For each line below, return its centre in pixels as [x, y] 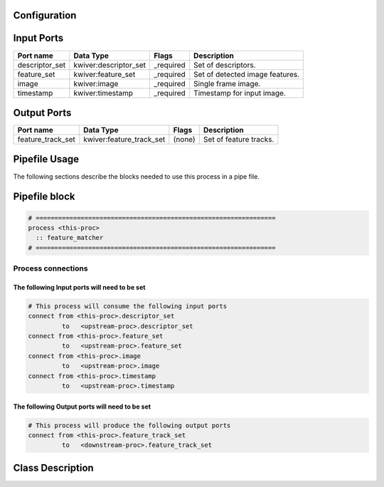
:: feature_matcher [70, 238]
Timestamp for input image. [239, 93]
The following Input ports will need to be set [79, 287]
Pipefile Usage [46, 159]
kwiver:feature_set [105, 74]
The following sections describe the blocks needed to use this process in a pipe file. [136, 176]
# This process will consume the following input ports [128, 306]
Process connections [50, 268]
